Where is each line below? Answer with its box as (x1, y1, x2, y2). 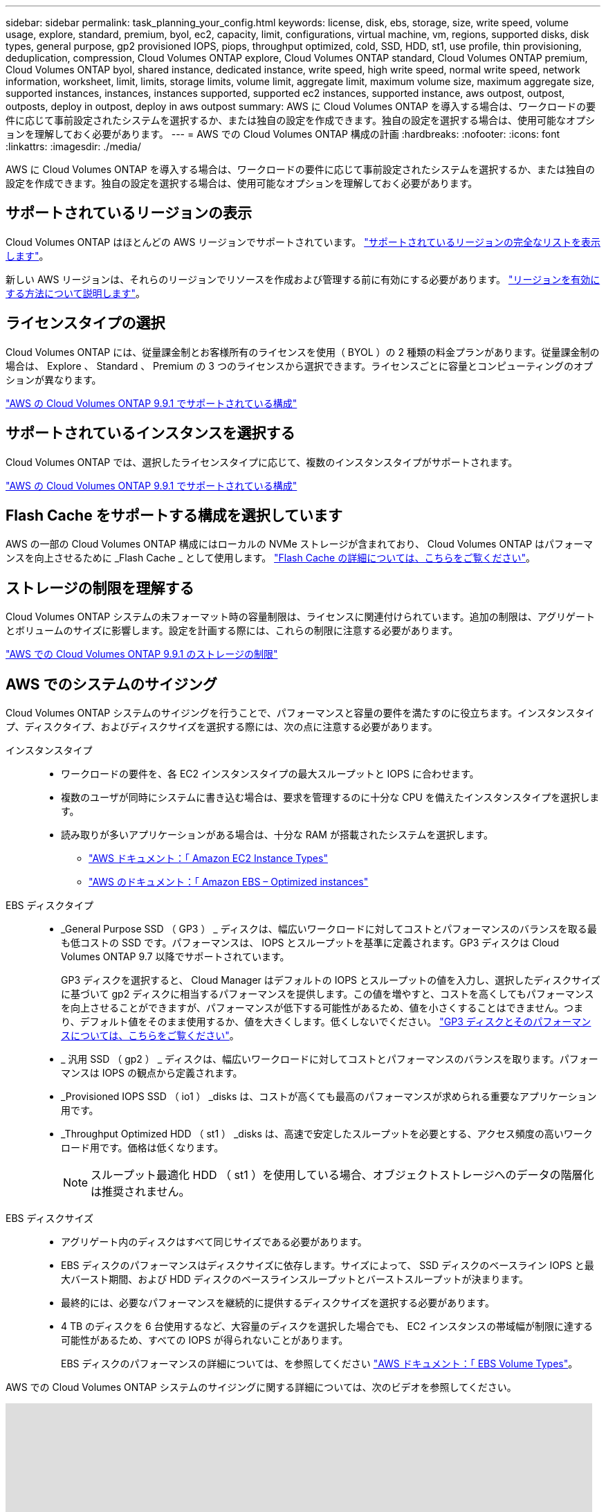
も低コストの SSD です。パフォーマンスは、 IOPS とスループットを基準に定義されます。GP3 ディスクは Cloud (61, 937, 560, 949)
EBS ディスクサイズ (6, 1212, 94, 1225)
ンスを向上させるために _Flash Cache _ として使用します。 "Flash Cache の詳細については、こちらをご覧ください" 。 (6, 552, 536, 564)
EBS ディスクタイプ (6, 899, 93, 912)
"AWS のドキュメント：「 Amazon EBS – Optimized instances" (89, 876, 369, 888)
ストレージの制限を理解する (6, 579, 194, 597)
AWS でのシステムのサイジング (6, 675, 217, 693)
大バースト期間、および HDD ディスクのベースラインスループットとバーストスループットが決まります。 (61, 1273, 529, 1286)
